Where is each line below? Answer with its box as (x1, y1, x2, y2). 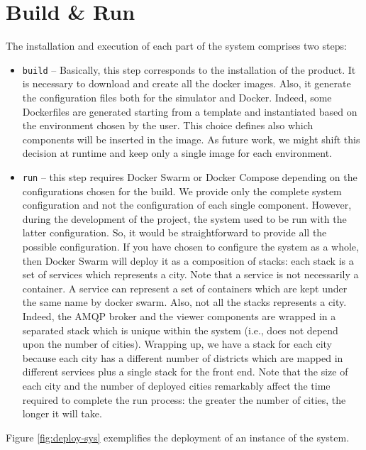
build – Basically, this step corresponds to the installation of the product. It (22, 62, 356, 77)
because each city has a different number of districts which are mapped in (22, 350, 343, 365)
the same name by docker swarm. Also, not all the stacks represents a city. (22, 295, 347, 309)
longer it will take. (22, 406, 102, 421)
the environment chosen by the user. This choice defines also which (22, 118, 314, 133)
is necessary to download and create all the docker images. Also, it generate (22, 76, 351, 91)
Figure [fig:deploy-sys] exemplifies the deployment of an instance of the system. (6, 429, 350, 444)
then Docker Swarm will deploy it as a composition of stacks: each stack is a (22, 253, 354, 268)
